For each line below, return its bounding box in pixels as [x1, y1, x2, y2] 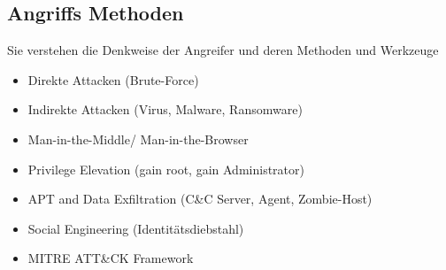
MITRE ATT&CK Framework [27, 249, 194, 267]
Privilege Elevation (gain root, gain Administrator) [27, 159, 304, 178]
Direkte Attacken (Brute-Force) [27, 70, 199, 89]
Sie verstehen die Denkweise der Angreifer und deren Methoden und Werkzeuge [7, 41, 439, 59]
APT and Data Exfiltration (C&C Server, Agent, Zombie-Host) [27, 189, 373, 208]
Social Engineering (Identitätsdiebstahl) [27, 219, 244, 237]
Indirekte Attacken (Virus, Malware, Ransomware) [27, 100, 303, 119]
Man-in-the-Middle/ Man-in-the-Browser [27, 129, 249, 148]
